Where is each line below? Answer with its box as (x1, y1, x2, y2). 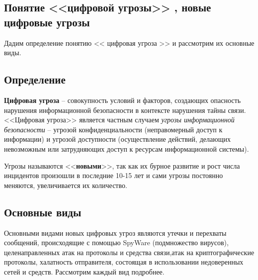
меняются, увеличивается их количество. (4, 180, 127, 190)
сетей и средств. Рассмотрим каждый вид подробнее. (4, 266, 165, 277)
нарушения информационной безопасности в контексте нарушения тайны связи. (4, 104, 246, 115)
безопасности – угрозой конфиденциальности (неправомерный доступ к (4, 124, 223, 134)
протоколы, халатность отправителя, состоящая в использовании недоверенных (4, 257, 244, 267)
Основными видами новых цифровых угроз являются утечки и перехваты (4, 227, 227, 238)
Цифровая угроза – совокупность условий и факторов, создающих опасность (4, 94, 241, 105)
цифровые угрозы (4, 14, 90, 29)
